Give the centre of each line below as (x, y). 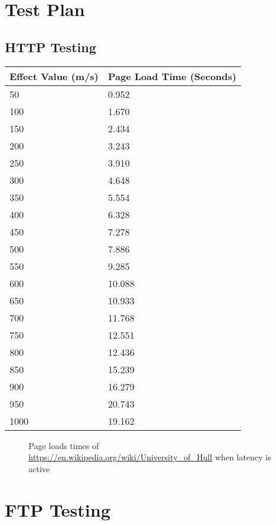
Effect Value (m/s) (54, 76)
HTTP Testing (51, 47)
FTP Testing (58, 509)
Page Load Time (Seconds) (172, 76)
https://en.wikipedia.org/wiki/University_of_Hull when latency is (150, 457)
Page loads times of (64, 445)
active (39, 468)
